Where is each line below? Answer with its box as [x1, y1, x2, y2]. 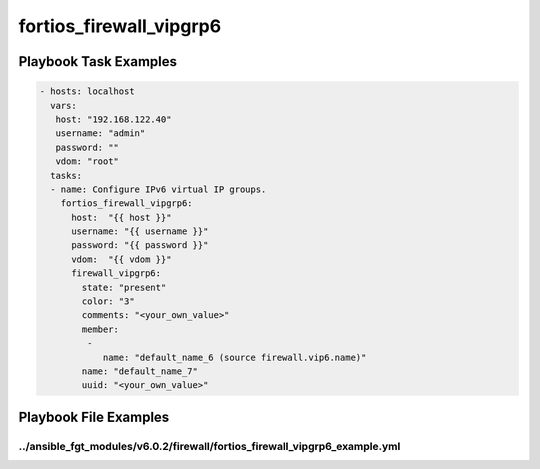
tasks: [50, 170, 83, 181]
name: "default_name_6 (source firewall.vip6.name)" [102, 351, 367, 363]
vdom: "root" [55, 156, 120, 167]
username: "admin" [55, 128, 146, 139]
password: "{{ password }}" [71, 240, 209, 251]
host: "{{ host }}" [71, 211, 172, 223]
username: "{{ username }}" [71, 226, 209, 237]
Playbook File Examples [18, 408, 170, 425]
